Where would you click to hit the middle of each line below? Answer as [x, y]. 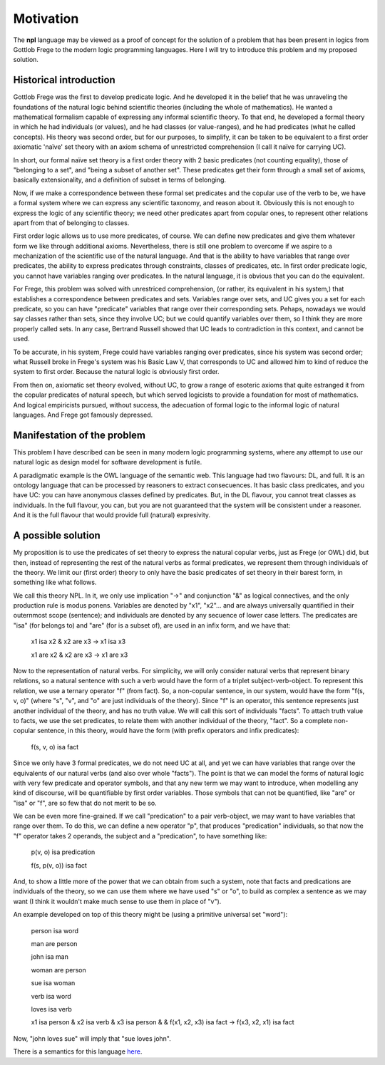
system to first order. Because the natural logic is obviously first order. [117, 372]
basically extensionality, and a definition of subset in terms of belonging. [120, 180]
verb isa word [51, 996]
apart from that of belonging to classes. [71, 223]
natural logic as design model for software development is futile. [108, 462]
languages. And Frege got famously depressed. [83, 415]
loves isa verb [51, 1009]
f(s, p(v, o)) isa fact [59, 865]
